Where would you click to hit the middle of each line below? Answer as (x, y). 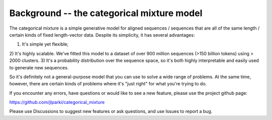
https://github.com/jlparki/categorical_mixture (57, 102)
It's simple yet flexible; (45, 44)
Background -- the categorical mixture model (106, 13)
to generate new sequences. (39, 67)
